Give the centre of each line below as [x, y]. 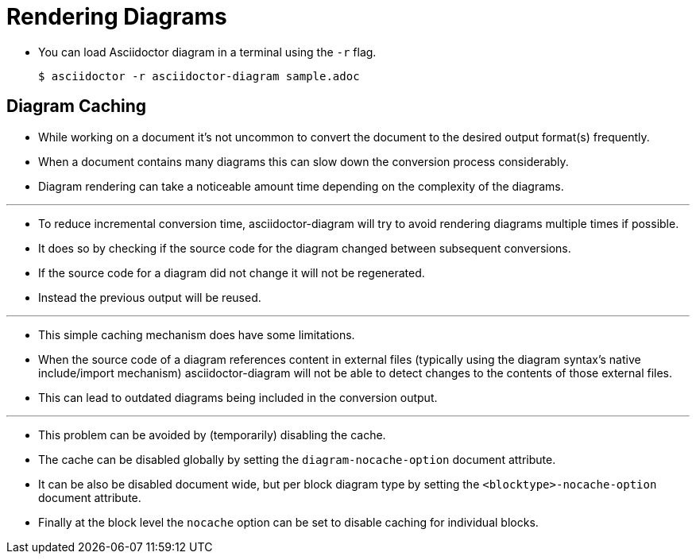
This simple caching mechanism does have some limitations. [197, 334]
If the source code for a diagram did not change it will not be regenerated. [232, 272]
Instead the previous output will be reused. [150, 297]
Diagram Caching [77, 106]
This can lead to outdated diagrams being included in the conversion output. [238, 397]
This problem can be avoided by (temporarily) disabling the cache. [212, 434]
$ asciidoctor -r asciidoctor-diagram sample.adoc [199, 76]
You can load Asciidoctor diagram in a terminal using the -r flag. [207, 52]
